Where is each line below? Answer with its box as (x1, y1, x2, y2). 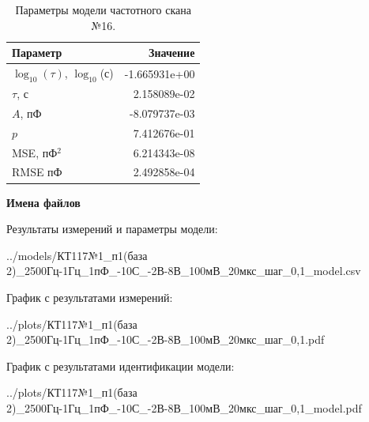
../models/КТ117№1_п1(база (6, 247, 148, 263)
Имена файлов (6, 194, 81, 210)
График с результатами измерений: (6, 288, 173, 305)
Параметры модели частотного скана (15, 2, 191, 17)
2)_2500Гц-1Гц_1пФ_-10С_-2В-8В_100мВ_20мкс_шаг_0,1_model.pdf (6, 399, 362, 416)
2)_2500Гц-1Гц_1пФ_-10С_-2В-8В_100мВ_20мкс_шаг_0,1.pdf (6, 331, 325, 348)
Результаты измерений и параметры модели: (6, 220, 218, 237)
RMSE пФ (12, 164, 62, 180)
